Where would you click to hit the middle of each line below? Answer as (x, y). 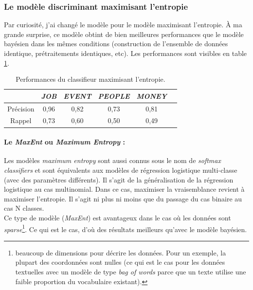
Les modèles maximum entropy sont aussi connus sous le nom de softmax (112, 160)
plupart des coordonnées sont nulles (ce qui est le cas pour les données (120, 262)
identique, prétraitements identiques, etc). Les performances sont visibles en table (126, 53)
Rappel (21, 120)
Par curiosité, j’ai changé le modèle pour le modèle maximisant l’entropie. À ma (123, 25)
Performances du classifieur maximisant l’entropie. (90, 79)
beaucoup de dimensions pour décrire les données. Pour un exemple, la (121, 252)
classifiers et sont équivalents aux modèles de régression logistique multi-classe (121, 170)
